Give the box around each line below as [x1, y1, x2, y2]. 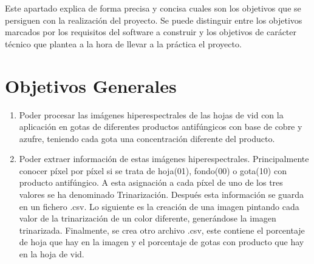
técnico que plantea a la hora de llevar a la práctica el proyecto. [5, 37, 242, 50]
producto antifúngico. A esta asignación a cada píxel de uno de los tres [19, 176, 283, 189]
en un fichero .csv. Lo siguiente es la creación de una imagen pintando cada [19, 200, 299, 212]
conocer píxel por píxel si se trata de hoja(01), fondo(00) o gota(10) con [19, 164, 287, 177]
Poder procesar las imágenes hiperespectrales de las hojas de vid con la [19, 108, 284, 121]
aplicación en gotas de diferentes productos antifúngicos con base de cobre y [19, 120, 302, 133]
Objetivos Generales [5, 73, 177, 98]
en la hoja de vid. [19, 248, 84, 260]
